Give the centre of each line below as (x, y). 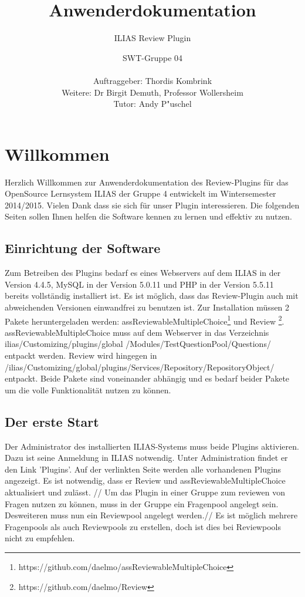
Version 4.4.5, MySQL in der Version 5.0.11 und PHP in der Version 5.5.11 (139, 284)
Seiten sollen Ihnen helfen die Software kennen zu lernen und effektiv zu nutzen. (148, 216)
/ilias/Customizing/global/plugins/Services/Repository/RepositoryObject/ (140, 367)
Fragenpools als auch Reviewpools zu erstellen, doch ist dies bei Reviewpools (143, 526)
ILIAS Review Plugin (152, 38)
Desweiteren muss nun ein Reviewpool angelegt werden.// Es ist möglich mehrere (151, 515)
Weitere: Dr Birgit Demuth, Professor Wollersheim (152, 92)
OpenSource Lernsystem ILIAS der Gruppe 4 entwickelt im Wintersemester (140, 193)
